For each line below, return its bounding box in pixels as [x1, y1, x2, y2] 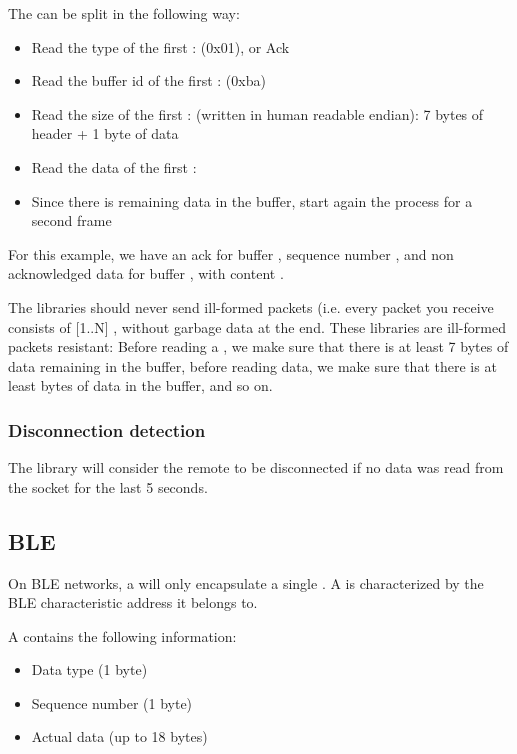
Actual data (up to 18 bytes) [31, 726, 208, 747]
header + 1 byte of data [31, 123, 179, 144]
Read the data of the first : [31, 156, 197, 177]
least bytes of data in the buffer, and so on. [8, 375, 273, 396]
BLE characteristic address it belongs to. [8, 592, 258, 613]
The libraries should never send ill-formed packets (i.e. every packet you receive [8, 296, 494, 317]
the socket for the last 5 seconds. [8, 476, 208, 497]
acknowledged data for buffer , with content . [8, 263, 284, 284]
